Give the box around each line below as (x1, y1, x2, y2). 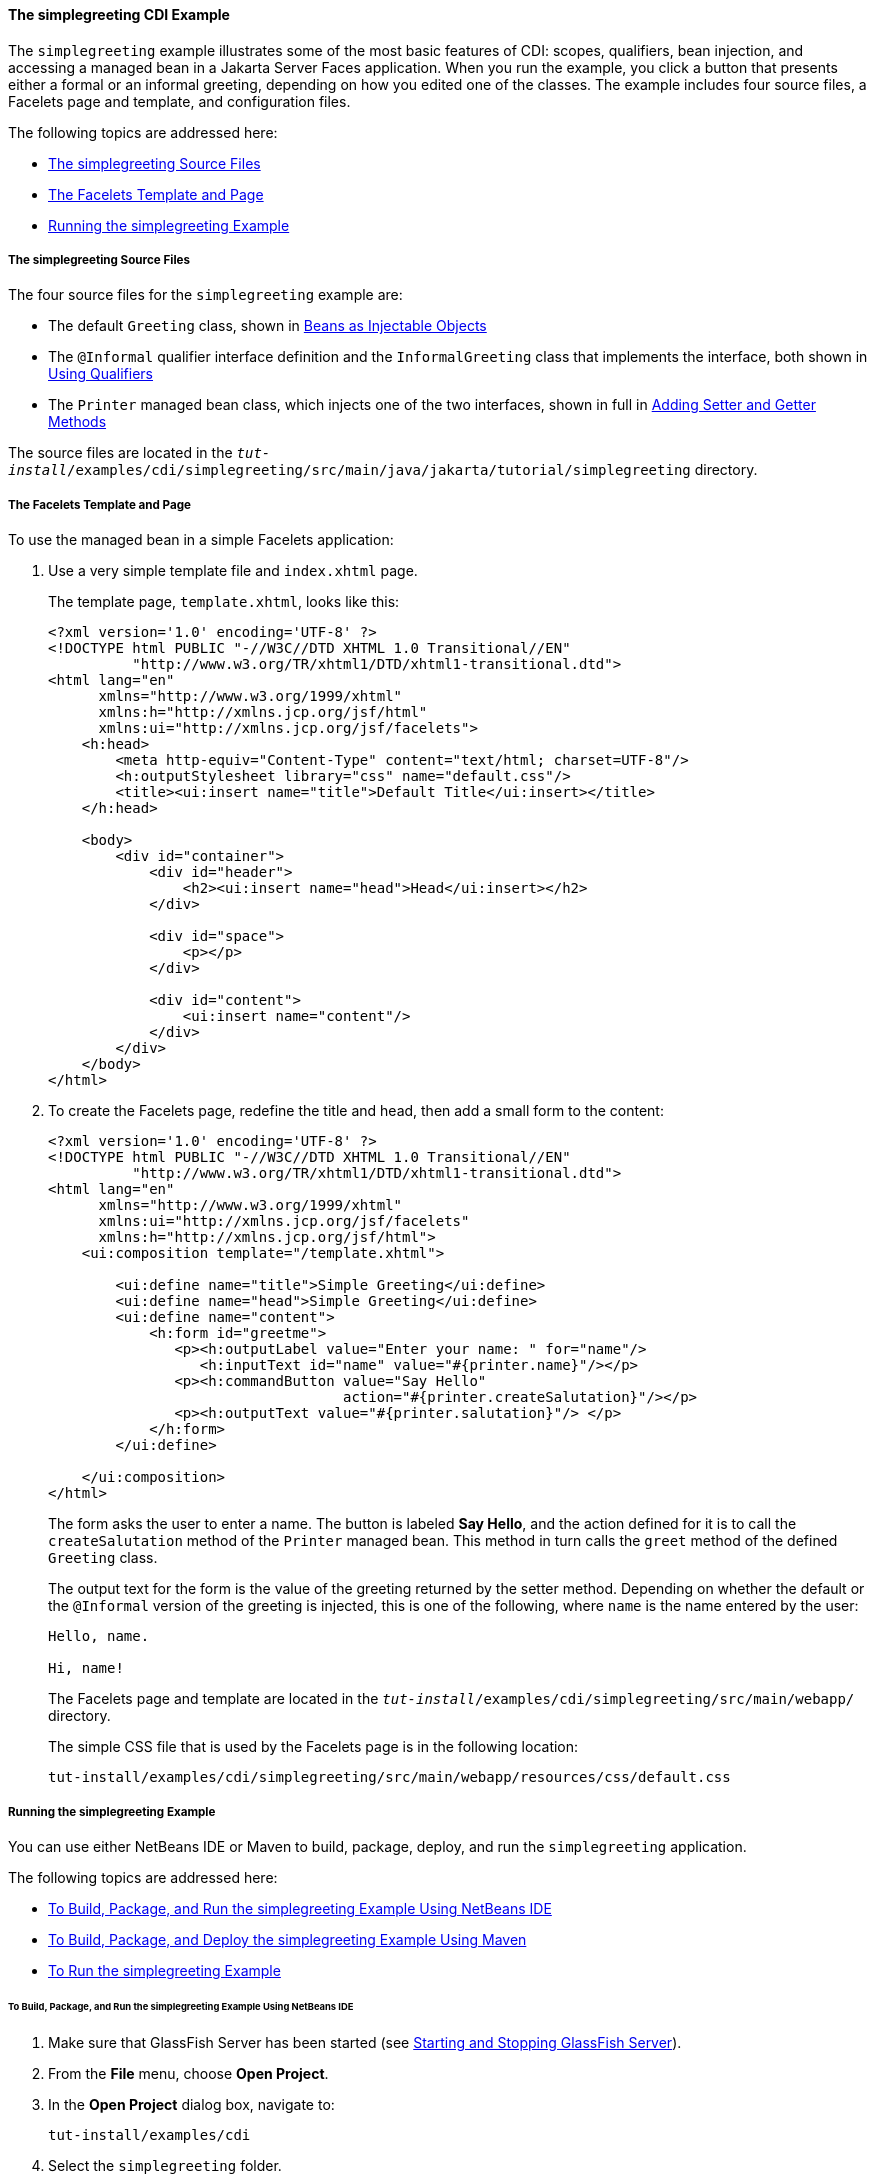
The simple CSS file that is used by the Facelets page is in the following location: (48, 1738, 579, 1756)
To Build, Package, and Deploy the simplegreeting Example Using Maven (48, 1930, 527, 1948)
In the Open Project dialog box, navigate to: (48, 2095, 335, 2113)
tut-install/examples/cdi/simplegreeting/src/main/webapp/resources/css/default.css (48, 1769, 731, 1786)
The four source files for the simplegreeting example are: (8, 286, 403, 304)
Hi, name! (48, 1660, 124, 1677)
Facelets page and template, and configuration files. (8, 92, 351, 110)
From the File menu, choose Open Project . (48, 2064, 329, 2082)
